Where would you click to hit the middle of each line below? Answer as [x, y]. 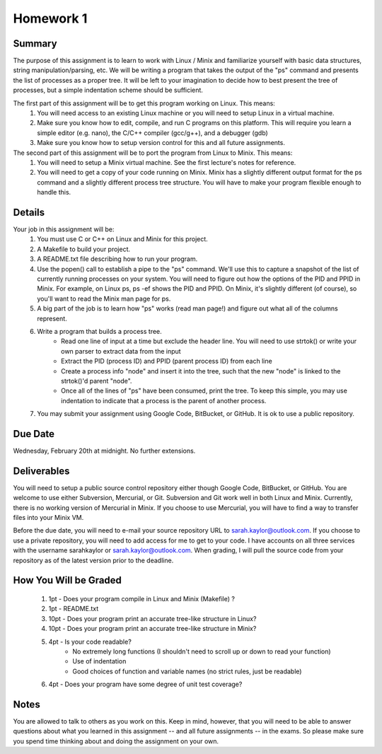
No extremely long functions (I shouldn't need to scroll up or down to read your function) [202, 651]
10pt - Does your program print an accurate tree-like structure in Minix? [152, 629]
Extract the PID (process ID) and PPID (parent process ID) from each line [167, 361]
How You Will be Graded [67, 580]
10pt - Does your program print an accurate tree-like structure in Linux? [152, 618]
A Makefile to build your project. [84, 249]
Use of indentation [99, 661]
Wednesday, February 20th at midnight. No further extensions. [104, 451]
